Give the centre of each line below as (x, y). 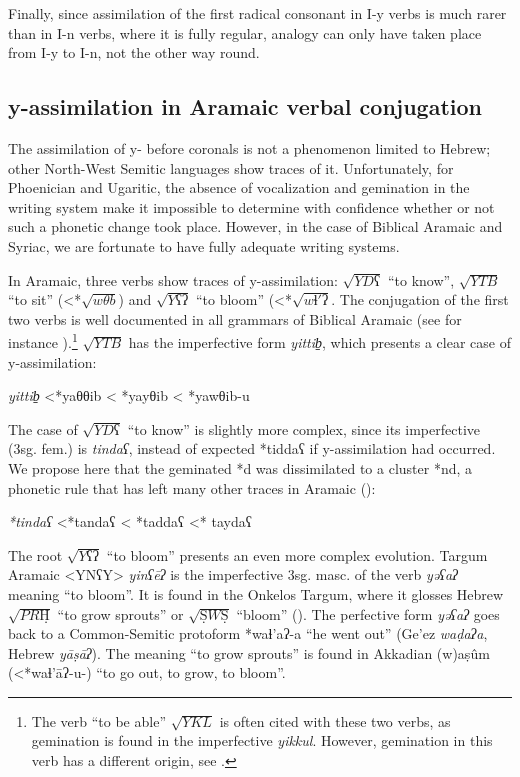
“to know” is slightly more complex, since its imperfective (304, 428)
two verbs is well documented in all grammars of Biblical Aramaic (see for (235, 318)
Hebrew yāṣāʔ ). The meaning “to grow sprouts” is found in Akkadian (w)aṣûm (249, 652)
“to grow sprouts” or (120, 613)
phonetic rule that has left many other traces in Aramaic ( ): (192, 487)
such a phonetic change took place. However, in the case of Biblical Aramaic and (255, 226)
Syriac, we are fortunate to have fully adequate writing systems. (204, 245)
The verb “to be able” (98, 720)
